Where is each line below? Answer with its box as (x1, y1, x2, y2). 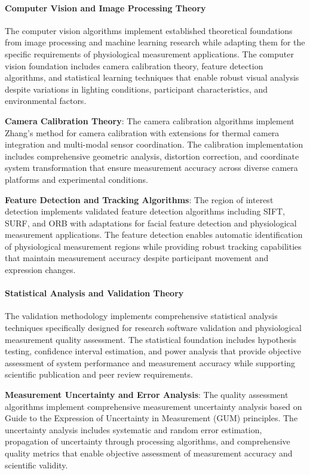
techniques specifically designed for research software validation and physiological (5, 321, 302, 334)
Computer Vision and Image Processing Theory (5, 1, 206, 14)
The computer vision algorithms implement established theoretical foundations (5, 24, 293, 36)
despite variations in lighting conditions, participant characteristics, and (5, 82, 268, 95)
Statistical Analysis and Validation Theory (5, 287, 184, 299)
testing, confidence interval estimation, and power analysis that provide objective (5, 345, 301, 357)
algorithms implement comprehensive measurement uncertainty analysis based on (5, 400, 302, 412)
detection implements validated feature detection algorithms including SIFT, (5, 205, 286, 217)
